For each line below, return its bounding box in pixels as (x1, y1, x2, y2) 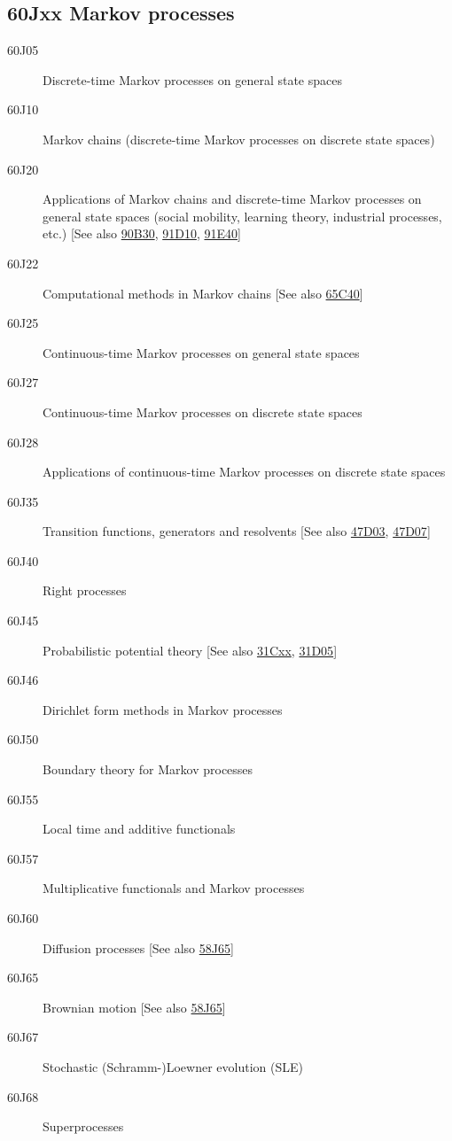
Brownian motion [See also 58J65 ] (43, 997, 226, 1016)
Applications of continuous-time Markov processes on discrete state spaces (43, 462, 446, 481)
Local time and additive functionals (43, 819, 236, 838)
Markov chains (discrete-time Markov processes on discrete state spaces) (43, 129, 435, 148)
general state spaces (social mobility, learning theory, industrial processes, (43, 206, 442, 225)
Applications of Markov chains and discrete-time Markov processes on (43, 190, 422, 208)
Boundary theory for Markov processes (43, 760, 253, 779)
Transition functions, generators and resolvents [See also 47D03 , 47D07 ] (43, 522, 431, 540)
